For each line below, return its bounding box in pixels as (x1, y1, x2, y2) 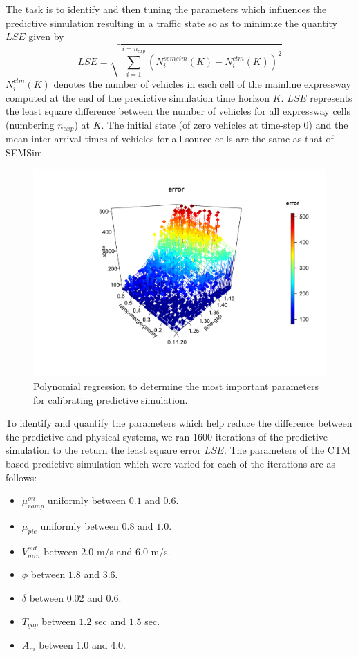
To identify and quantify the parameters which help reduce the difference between (6, 416, 352, 430)
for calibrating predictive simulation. (33, 392, 188, 407)
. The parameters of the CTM (223, 443, 350, 457)
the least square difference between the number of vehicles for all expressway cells (6, 104, 351, 118)
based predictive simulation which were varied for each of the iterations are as (6, 456, 335, 471)
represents (310, 90, 352, 104)
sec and (94, 613, 126, 628)
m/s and (96, 544, 133, 558)
